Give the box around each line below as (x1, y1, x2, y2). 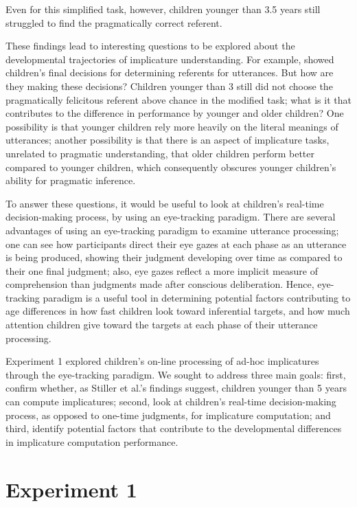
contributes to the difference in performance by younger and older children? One (5, 106, 344, 120)
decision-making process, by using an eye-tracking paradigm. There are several (5, 210, 336, 224)
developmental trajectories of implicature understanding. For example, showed (5, 52, 334, 66)
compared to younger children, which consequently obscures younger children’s (5, 159, 336, 174)
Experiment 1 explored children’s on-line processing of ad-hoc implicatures (5, 354, 319, 368)
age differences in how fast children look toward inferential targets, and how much (5, 304, 350, 318)
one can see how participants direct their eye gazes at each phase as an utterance (5, 236, 347, 251)
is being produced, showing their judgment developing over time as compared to (5, 250, 343, 264)
